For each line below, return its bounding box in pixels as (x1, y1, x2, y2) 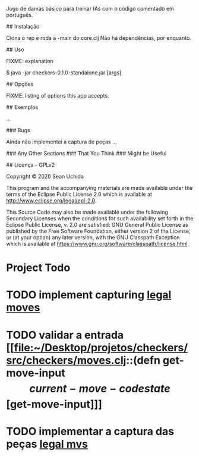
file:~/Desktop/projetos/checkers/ (14, 341, 188, 354)
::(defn (125, 354, 160, 367)
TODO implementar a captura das (6, 424, 174, 438)
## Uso (6, 46, 24, 53)
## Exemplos (6, 104, 39, 111)
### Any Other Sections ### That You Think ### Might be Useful (6, 150, 167, 157)
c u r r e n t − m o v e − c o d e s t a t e (29, 382, 170, 395)
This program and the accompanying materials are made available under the (6, 185, 193, 191)
